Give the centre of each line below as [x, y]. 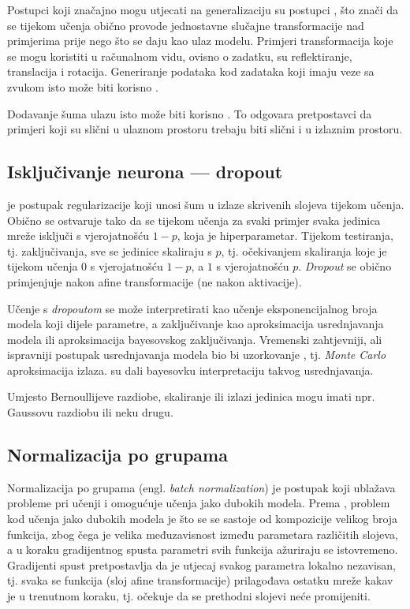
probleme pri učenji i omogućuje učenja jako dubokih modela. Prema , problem [199, 503]
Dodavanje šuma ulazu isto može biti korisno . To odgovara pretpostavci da [190, 113]
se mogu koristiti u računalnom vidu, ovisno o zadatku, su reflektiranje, [180, 56]
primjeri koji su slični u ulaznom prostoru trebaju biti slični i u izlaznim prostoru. [205, 129]
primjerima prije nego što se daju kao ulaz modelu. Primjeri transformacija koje [200, 41]
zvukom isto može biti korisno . [83, 86]
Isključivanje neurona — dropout [145, 172]
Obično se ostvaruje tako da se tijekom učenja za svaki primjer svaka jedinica [194, 220]
